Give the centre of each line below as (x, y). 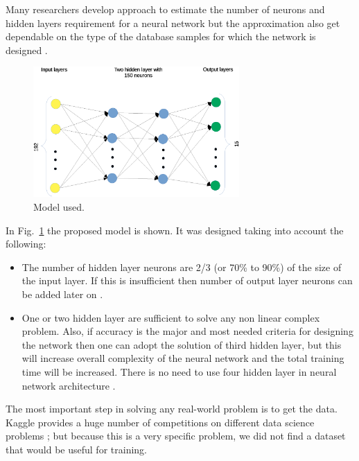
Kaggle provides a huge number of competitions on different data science (160, 422)
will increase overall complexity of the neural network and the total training (183, 358)
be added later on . (62, 294)
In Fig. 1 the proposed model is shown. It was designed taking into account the (175, 230)
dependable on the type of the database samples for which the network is (161, 36)
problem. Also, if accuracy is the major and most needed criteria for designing (187, 331)
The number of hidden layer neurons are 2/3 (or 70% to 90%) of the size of (182, 267)
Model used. (59, 207)
